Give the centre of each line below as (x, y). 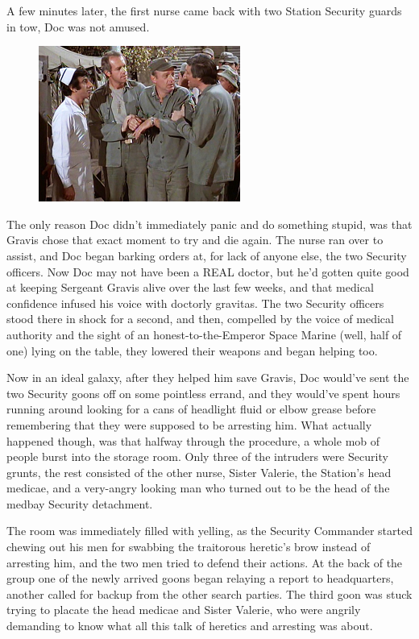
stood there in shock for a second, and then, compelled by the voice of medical (200, 319)
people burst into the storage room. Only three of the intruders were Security (197, 456)
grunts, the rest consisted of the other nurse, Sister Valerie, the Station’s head (199, 472)
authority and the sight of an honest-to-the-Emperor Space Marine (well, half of (204, 334)
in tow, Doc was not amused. (78, 26)
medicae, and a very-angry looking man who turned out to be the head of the (198, 488)
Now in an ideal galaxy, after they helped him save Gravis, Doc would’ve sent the (208, 378)
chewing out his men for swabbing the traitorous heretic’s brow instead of (189, 547)
